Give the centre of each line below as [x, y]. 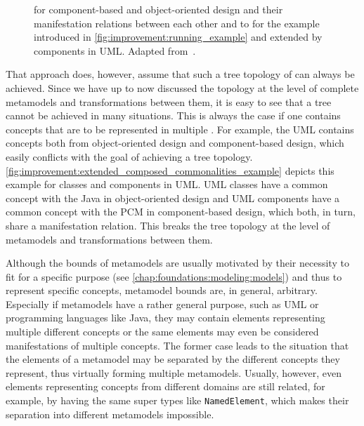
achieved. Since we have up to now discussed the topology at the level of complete [182, 87]
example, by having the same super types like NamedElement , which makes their [177, 400]
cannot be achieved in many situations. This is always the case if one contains [173, 115]
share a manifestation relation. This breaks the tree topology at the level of [168, 225]
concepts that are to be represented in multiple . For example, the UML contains [180, 129]
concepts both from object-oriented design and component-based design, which [175, 143]
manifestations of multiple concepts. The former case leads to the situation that [177, 345]
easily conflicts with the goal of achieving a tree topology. [129, 156]
